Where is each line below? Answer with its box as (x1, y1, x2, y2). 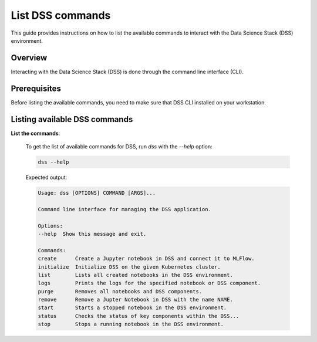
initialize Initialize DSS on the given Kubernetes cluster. (38, 263, 221, 270)
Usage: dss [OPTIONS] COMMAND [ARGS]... (38, 189, 156, 196)
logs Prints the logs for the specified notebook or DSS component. (38, 280, 261, 287)
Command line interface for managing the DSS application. (38, 206, 211, 212)
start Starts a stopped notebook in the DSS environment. (38, 304, 227, 311)
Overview (11, 53, 48, 63)
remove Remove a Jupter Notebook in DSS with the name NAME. (38, 296, 233, 303)
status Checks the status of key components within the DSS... (38, 313, 240, 319)
